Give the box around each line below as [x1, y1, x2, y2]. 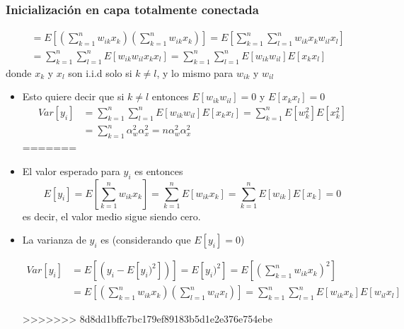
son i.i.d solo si [68, 65, 132, 80]
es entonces [134, 163, 183, 178]
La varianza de [22, 232, 86, 247]
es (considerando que [100, 232, 191, 247]
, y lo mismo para [156, 65, 233, 80]
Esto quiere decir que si [22, 89, 125, 104]
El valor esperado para [22, 163, 120, 178]
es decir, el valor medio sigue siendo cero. [22, 208, 201, 223]
